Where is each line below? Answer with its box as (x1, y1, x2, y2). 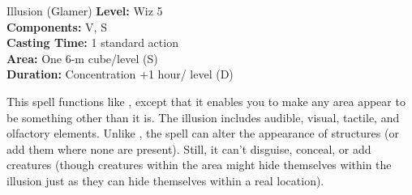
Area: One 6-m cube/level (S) (6, 49, 158, 66)
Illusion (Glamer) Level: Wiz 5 (6, 2, 163, 19)
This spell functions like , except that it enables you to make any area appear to (6, 92, 406, 109)
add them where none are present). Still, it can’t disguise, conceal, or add (6, 140, 371, 157)
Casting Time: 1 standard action (6, 34, 178, 51)
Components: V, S (6, 18, 107, 35)
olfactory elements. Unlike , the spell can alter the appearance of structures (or (6, 125, 399, 142)
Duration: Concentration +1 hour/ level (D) (6, 66, 234, 83)
